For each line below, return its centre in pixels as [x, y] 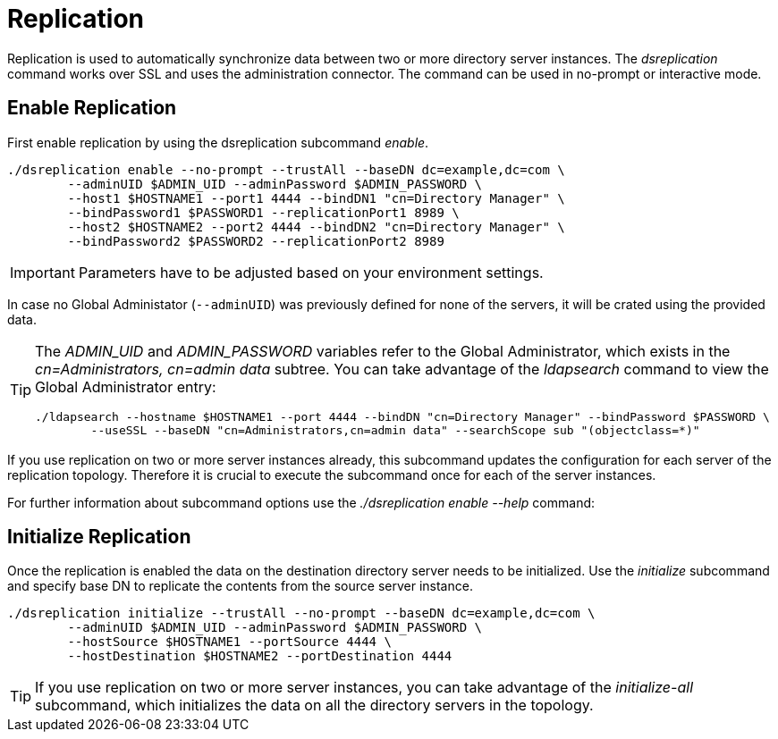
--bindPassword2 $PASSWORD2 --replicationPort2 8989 [256, 241]
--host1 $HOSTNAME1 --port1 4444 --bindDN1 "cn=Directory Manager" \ [316, 198]
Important [42, 272]
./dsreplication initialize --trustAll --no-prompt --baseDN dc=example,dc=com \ [301, 613]
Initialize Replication [99, 537]
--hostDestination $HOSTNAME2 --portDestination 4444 [260, 656]
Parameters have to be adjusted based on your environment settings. [311, 272]
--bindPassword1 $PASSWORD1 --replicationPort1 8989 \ [263, 212]
